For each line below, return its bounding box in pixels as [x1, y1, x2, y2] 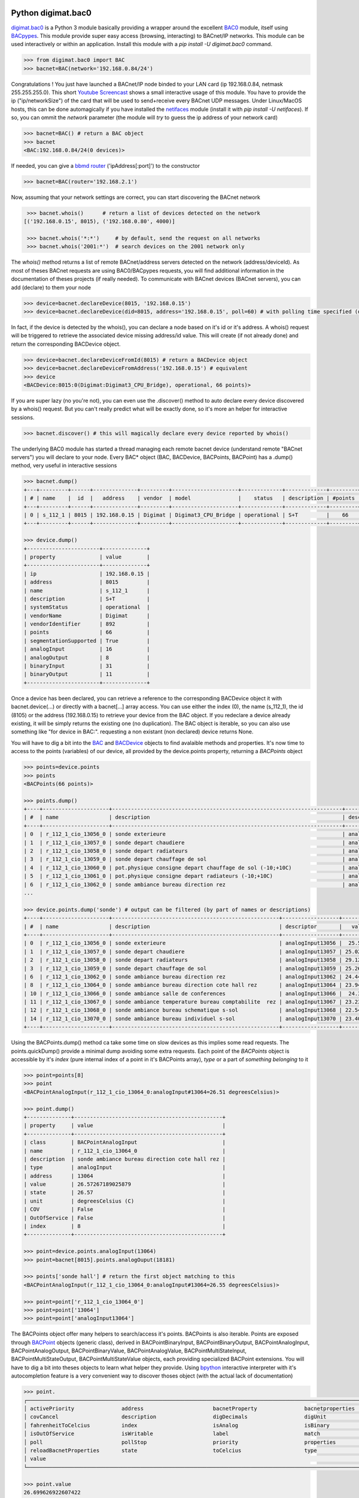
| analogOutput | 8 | [23, 654, 150, 661]
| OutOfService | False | [23, 1214, 226, 1221]
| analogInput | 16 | [23, 646, 150, 653]
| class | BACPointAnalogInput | [23, 1139, 226, 1146]
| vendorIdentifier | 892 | [23, 621, 150, 627]
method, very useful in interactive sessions [11, 462, 117, 469]
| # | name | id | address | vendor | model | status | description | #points [23, 495, 355, 502]
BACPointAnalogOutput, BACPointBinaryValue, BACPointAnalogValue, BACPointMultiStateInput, [11, 1347, 247, 1354]
